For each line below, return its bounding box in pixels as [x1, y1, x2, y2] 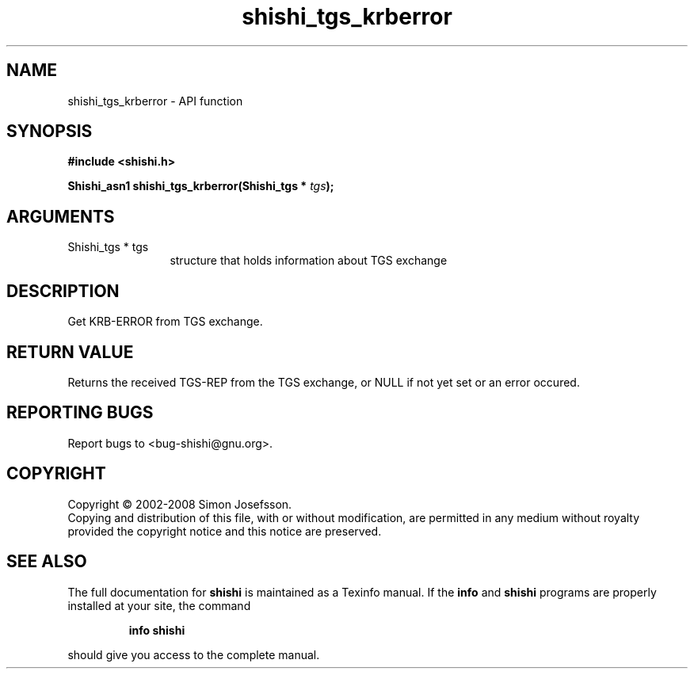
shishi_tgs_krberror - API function [67, 93, 243, 108]
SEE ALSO [6, 551, 87, 572]
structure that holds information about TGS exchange [170, 254, 448, 268]
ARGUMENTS [6, 206, 115, 227]
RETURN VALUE [6, 341, 134, 362]
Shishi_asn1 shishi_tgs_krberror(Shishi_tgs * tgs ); [67, 179, 334, 193]
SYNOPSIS [6, 121, 93, 142]
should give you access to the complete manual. [67, 647, 320, 662]
